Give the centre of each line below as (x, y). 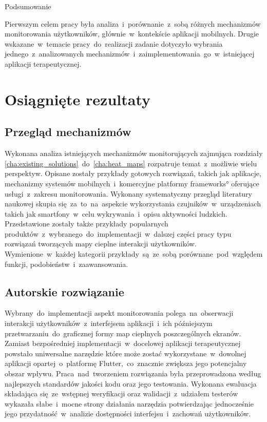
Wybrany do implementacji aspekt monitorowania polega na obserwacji (119, 313)
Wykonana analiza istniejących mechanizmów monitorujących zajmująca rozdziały (134, 153)
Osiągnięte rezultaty (78, 99)
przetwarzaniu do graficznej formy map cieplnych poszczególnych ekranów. (123, 333)
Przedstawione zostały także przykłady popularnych (87, 224)
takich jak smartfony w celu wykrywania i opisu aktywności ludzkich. (116, 213)
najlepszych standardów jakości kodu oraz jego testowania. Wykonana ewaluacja (131, 383)
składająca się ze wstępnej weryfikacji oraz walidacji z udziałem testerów (121, 394)
